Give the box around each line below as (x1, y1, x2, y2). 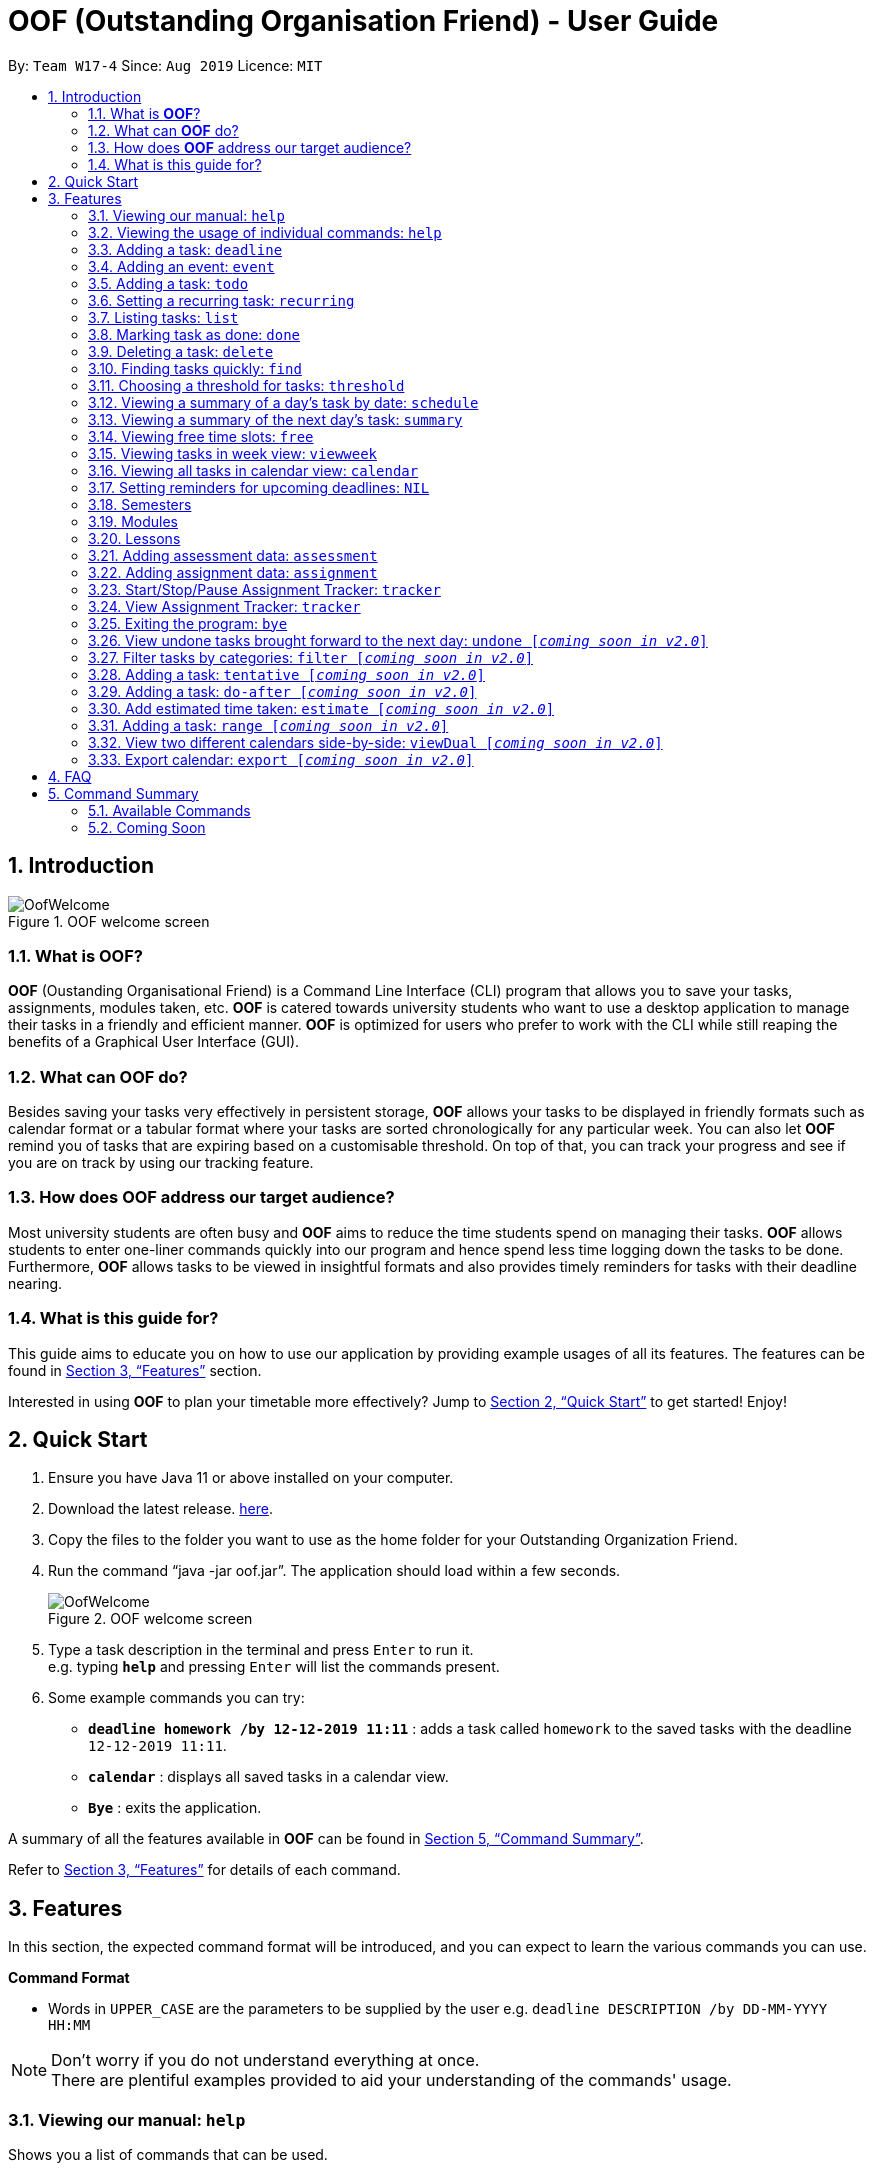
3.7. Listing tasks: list (88, 308, 239, 326)
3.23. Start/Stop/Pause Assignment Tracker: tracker (88, 580, 441, 598)
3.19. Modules (88, 512, 178, 530)
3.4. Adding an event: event (88, 257, 275, 275)
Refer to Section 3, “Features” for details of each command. (8, 1861, 401, 1879)
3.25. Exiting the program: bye (88, 614, 288, 632)
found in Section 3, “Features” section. (8, 1361, 262, 1379)
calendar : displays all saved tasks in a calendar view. (88, 1768, 449, 1786)
